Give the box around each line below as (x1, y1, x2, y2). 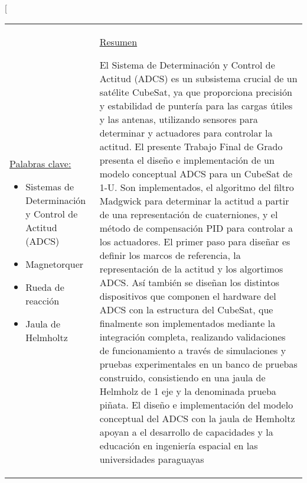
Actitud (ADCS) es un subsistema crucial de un (99, 71, 298, 85)
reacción (25, 293, 60, 307)
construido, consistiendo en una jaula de (99, 370, 266, 384)
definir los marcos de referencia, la (99, 248, 241, 262)
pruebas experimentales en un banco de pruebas (99, 356, 298, 371)
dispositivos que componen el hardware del (99, 288, 276, 303)
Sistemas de (25, 179, 74, 193)
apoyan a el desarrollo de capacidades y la (99, 424, 273, 439)
